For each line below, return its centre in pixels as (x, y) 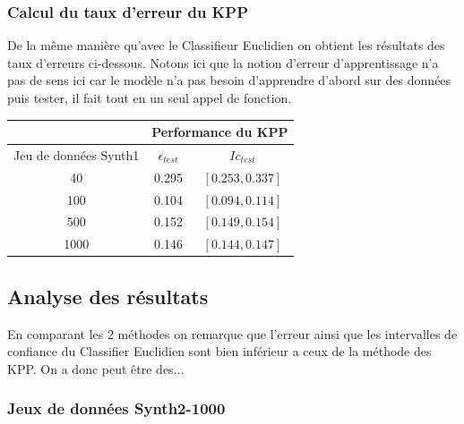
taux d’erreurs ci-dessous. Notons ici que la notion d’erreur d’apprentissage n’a (223, 62)
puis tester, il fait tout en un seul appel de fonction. (150, 98)
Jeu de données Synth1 (77, 154)
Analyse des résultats (108, 296)
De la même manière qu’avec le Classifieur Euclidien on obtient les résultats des (226, 45)
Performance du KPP (220, 132)
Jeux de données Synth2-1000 (116, 408)
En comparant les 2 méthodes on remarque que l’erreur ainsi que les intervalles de (232, 333)
